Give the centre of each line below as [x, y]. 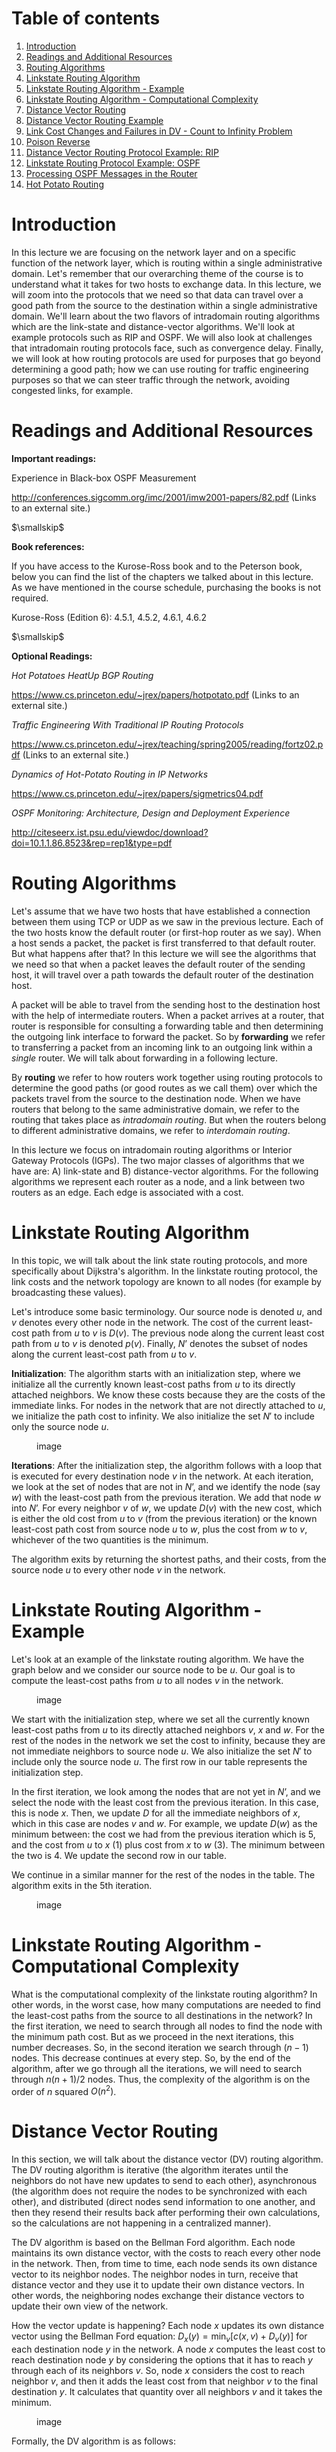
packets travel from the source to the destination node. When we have [156, 1098]
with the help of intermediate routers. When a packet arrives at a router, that [168, 1015]
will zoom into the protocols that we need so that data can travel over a [157, 294]
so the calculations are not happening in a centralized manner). [141, 2223]
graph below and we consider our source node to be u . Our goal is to [153, 1669]
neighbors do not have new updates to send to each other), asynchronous [164, 2181]
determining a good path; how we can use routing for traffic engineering [160, 369]
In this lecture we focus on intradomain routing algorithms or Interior [152, 1149]
